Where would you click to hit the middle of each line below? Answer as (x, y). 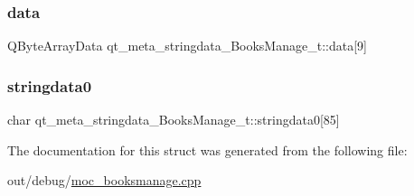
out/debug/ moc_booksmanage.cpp (104, 180)
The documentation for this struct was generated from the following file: (207, 149)
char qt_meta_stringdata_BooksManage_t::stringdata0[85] (174, 120)
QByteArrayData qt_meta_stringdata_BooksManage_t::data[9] (187, 46)
